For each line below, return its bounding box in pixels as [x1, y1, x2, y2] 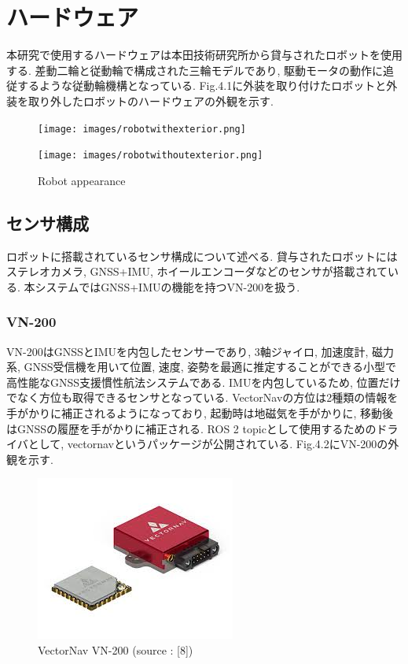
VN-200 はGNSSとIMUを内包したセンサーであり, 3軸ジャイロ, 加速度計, [6, 343, 369, 359]
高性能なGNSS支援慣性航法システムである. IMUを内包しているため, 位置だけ [6, 373, 401, 390]
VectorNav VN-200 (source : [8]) [38, 641, 193, 658]
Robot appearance [38, 172, 126, 188]
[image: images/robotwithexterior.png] [38, 123, 246, 135]
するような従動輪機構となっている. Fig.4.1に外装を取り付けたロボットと [17, 77, 387, 94]
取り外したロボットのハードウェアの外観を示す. [28, 92, 274, 109]
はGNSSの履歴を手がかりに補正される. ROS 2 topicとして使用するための [6, 420, 377, 436]
